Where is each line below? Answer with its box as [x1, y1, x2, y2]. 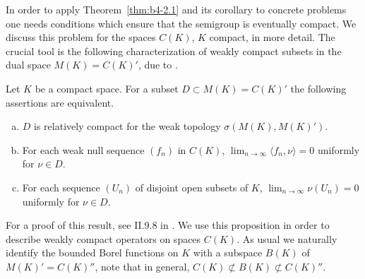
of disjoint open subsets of [135, 179, 249, 194]
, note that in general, [95, 259, 190, 273]
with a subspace [193, 245, 263, 260]
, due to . [138, 57, 178, 72]
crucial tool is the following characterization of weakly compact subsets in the [6, 43, 342, 58]
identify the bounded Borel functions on [6, 245, 179, 260]
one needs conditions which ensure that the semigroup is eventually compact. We [6, 16, 357, 30]
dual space [6, 57, 51, 72]
